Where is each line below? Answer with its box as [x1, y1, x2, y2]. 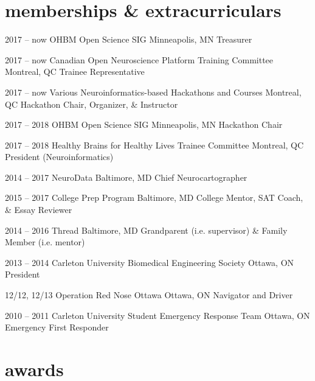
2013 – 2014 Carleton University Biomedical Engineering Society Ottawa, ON [5, 256, 294, 268]
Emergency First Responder [5, 321, 109, 334]
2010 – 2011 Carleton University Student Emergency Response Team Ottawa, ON [5, 309, 310, 321]
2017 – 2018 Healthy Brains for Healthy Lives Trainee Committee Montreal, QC [5, 138, 304, 151]
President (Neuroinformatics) [5, 150, 114, 163]
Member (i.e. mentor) [5, 236, 85, 248]
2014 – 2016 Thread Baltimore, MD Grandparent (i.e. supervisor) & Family [5, 223, 288, 236]
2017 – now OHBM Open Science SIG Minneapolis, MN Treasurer [5, 33, 252, 46]
